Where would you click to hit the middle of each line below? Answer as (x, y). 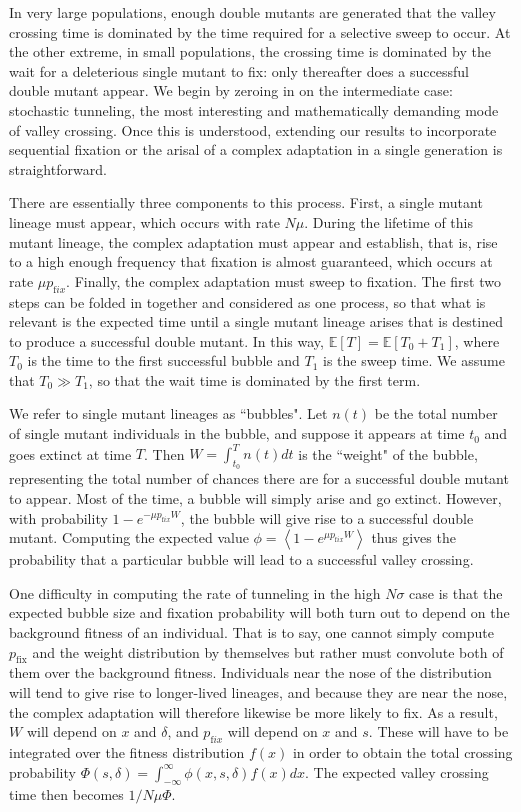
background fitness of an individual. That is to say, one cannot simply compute (252, 631)
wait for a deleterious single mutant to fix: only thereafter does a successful (239, 70)
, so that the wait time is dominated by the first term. (254, 379)
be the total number (436, 413)
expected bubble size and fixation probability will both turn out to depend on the (259, 612)
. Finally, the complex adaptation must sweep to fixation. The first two (283, 280)
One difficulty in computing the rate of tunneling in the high (195, 592)
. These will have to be (438, 731)
